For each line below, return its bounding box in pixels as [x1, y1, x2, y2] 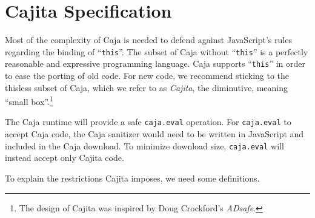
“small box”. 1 [5, 94, 53, 107]
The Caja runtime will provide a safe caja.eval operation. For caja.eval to [5, 115, 291, 128]
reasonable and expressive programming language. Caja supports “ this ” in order [5, 57, 305, 70]
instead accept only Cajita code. [5, 151, 124, 164]
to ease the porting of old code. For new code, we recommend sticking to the [5, 69, 290, 82]
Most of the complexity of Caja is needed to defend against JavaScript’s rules [5, 33, 292, 46]
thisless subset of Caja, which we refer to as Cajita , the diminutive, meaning [5, 81, 288, 94]
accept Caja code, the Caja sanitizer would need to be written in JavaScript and [5, 128, 304, 140]
